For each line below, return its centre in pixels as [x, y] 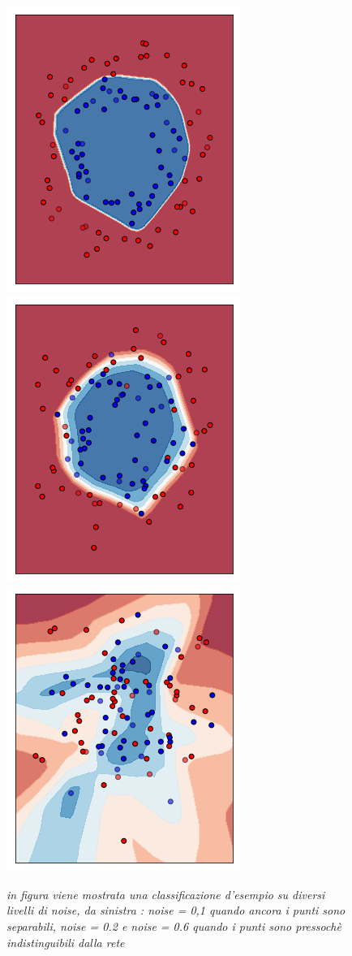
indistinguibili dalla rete [66, 942]
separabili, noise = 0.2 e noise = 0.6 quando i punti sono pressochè [174, 926]
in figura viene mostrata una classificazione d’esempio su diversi [166, 894]
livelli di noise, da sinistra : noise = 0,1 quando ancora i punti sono [176, 910]
